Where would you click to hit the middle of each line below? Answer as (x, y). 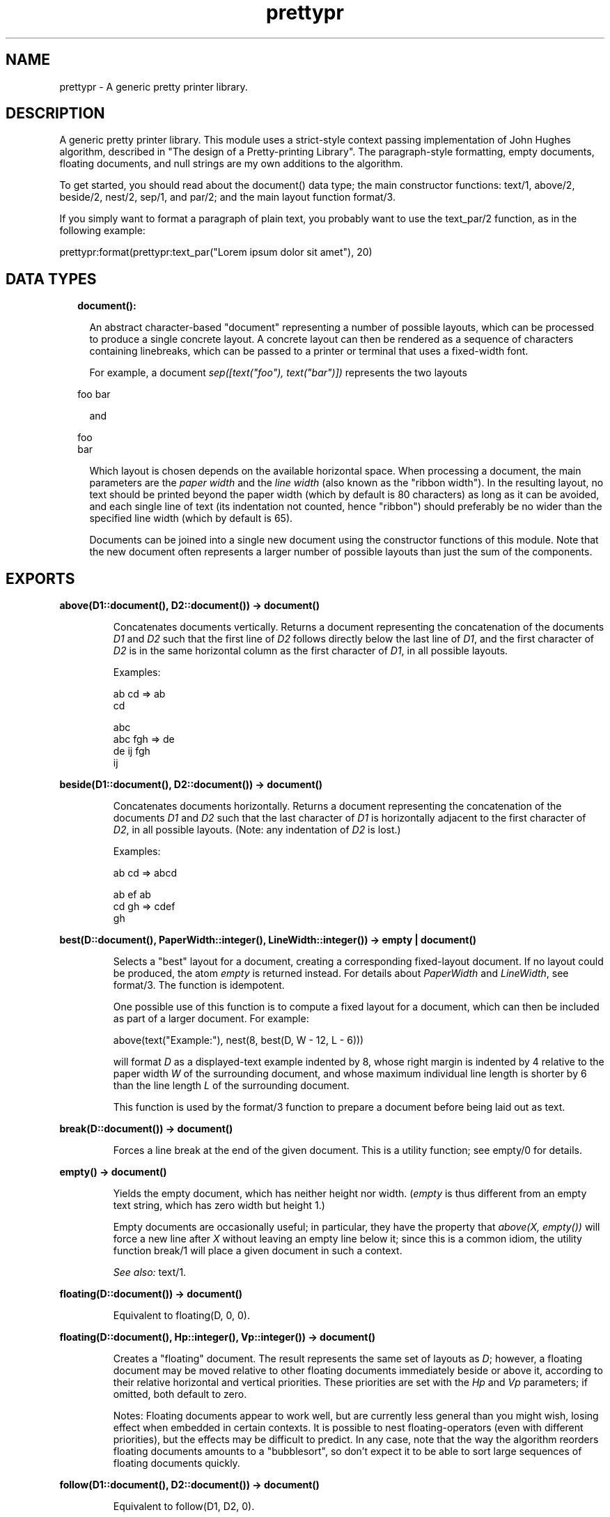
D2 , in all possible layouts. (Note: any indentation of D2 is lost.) (257, 830)
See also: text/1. (150, 1272)
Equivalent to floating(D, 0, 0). (182, 1316)
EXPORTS (40, 578)
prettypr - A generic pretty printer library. (154, 86)
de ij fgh (132, 751)
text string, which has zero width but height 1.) (219, 1206)
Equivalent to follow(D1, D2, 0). (184, 1507)
